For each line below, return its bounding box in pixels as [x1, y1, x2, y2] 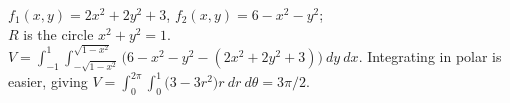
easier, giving [8, 71, 88, 92]
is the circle [23, 23, 94, 44]
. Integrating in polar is [358, 45, 502, 66]
